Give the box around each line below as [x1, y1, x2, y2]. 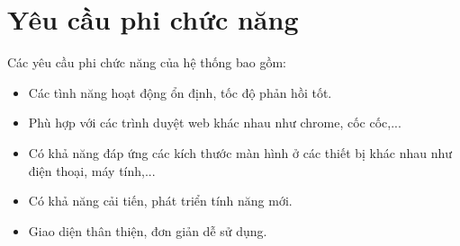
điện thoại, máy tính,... [28, 161, 156, 180]
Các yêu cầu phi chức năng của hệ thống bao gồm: [7, 53, 286, 72]
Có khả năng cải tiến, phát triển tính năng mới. [28, 191, 293, 210]
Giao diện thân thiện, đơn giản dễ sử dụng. [28, 221, 267, 240]
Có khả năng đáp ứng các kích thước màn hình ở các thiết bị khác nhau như [28, 143, 452, 162]
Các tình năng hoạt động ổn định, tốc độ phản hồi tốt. [28, 83, 332, 101]
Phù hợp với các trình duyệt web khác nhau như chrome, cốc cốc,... [28, 113, 401, 132]
